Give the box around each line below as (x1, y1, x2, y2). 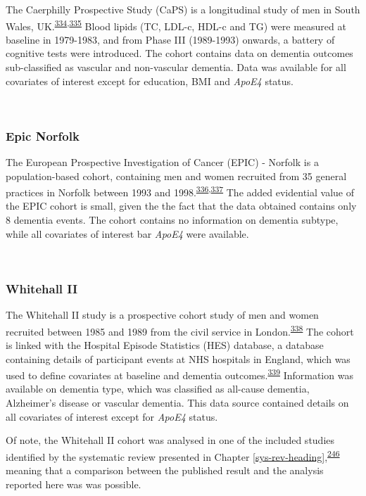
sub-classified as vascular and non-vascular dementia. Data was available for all (6, 60, 346, 75)
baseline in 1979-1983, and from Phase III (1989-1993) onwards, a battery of (6, 32, 335, 46)
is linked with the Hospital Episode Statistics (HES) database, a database (6, 337, 324, 352)
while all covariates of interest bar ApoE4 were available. (6, 226, 249, 241)
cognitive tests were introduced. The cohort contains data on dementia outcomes (6, 46, 353, 61)
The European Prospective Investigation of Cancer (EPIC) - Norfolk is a (6, 155, 319, 170)
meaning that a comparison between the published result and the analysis (6, 462, 324, 477)
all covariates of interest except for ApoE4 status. (6, 409, 218, 424)
